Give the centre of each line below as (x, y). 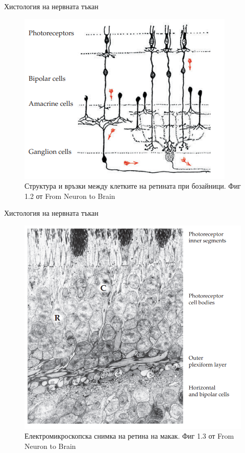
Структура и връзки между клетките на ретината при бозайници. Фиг (133, 186)
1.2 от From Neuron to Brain (70, 196)
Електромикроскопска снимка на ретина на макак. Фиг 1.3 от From (129, 436)
